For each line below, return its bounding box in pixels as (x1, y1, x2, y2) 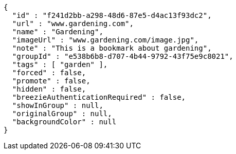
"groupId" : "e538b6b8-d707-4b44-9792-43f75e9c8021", (12, 52, 233, 60)
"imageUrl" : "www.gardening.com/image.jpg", (12, 36, 199, 44)
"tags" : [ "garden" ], (12, 60, 108, 69)
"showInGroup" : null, (12, 101, 103, 109)
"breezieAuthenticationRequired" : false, (12, 93, 186, 101)
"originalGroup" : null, (12, 109, 112, 118)
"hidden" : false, (12, 85, 86, 93)
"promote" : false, (12, 77, 90, 85)
